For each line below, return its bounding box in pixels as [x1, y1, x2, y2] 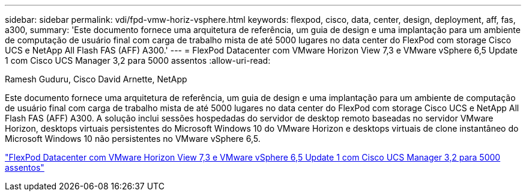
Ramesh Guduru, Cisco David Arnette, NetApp [5, 74, 187, 84]
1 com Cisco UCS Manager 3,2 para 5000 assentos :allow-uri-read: [5, 55, 271, 66]
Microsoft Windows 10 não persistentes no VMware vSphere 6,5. [5, 133, 261, 144]
